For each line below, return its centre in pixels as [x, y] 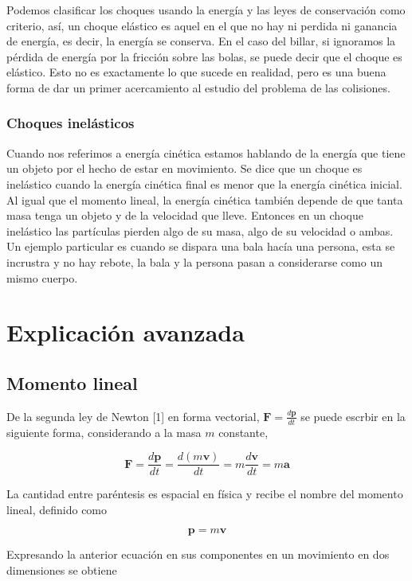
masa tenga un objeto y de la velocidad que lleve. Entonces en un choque [185, 215]
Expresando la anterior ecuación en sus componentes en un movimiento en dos [198, 554]
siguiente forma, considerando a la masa [104, 432]
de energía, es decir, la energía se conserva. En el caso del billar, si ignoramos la [201, 41]
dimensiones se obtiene [62, 569]
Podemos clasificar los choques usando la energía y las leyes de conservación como [206, 10]
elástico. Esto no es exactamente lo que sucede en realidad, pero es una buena [196, 72]
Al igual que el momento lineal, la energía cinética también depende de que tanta [205, 199]
